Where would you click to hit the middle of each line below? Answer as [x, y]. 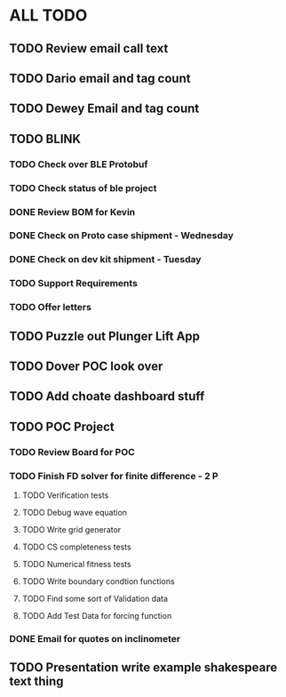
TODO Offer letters [50, 308]
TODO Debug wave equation [74, 512]
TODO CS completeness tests [76, 547]
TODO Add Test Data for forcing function [97, 615]
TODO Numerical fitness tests [76, 564]
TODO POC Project [62, 426]
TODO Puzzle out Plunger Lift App [105, 336]
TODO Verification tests [65, 495]
